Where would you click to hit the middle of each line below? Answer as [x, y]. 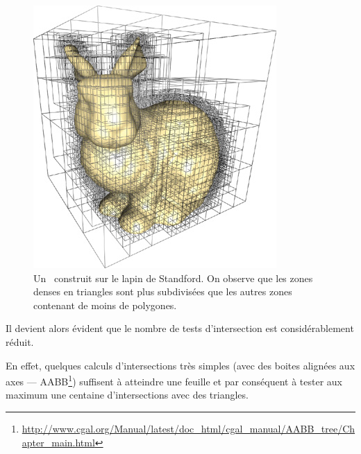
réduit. [20, 341]
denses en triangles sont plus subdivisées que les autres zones [163, 291]
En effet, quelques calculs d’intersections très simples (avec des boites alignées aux [180, 365]
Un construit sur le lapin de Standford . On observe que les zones [173, 278]
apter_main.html [58, 442]
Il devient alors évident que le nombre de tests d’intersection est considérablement [180, 328]
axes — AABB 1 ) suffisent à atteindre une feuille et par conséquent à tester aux [174, 380]
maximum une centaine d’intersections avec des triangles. [127, 395]
